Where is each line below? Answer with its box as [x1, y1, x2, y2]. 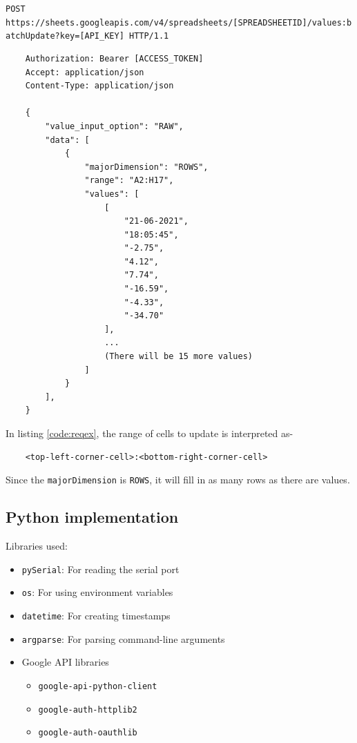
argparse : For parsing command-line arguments [21, 631, 225, 646]
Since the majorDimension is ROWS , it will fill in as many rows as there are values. [6, 472, 350, 487]
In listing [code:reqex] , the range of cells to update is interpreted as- [6, 426, 293, 440]
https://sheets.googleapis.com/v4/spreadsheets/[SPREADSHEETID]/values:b [6, 17, 352, 28]
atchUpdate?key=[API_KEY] [6, 31, 124, 41]
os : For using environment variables [21, 585, 173, 599]
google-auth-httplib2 [38, 704, 137, 715]
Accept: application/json [25, 67, 144, 77]
